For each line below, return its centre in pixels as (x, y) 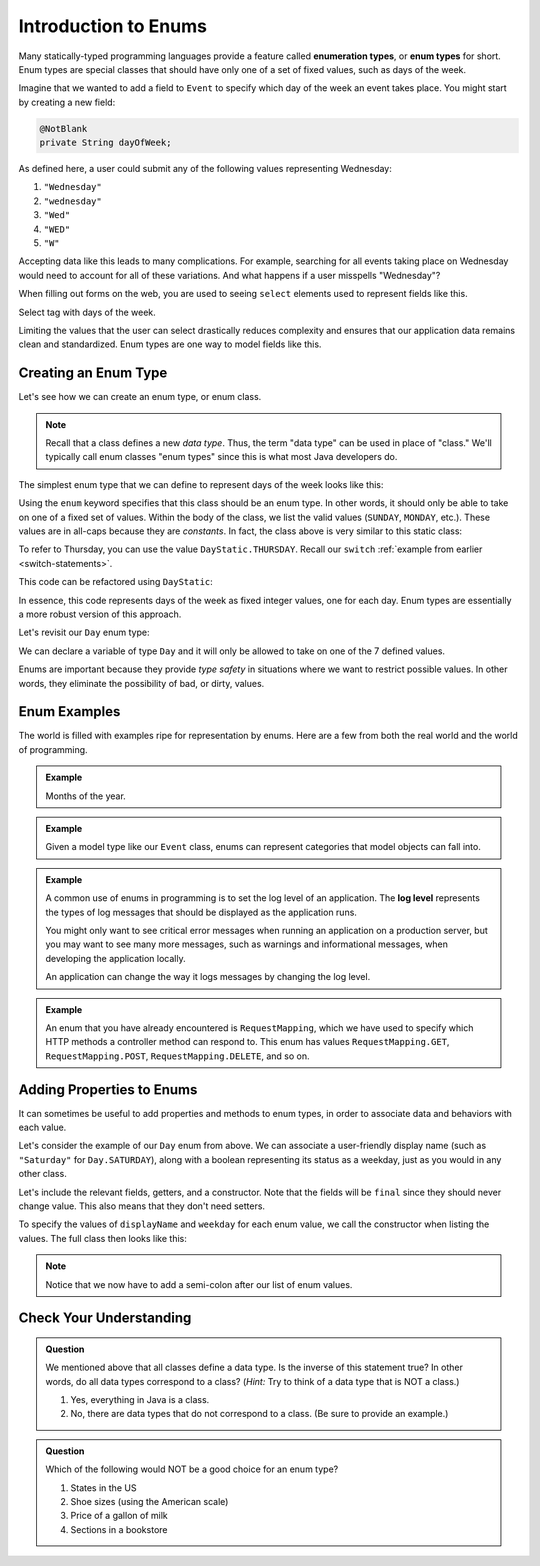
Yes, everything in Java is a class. (140, 1400)
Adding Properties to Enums (108, 1089)
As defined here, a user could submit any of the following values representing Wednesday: (205, 169)
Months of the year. (86, 796)
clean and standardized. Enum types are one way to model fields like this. (170, 344)
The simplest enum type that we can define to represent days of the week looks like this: (201, 484)
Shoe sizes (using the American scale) (149, 1502)
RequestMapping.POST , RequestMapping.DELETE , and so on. (177, 1056)
